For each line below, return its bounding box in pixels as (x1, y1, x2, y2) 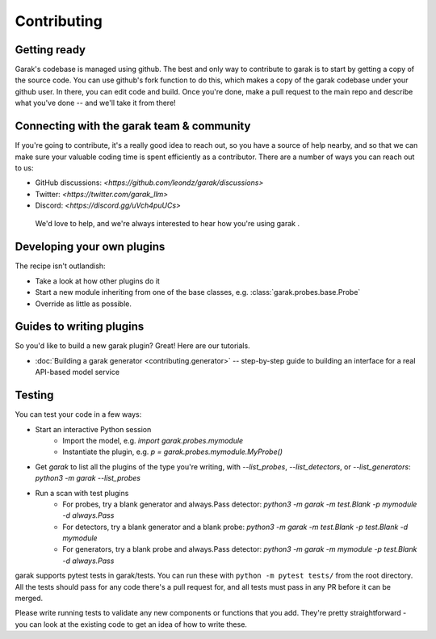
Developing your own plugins (15, 240, 166, 254)
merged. (15, 594, 44, 603)
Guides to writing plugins (15, 320, 145, 334)
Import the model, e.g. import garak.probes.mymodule (62, 435, 244, 445)
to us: (15, 162, 34, 173)
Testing (15, 389, 54, 402)
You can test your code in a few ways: (15, 410, 142, 419)
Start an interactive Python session (35, 424, 152, 434)
